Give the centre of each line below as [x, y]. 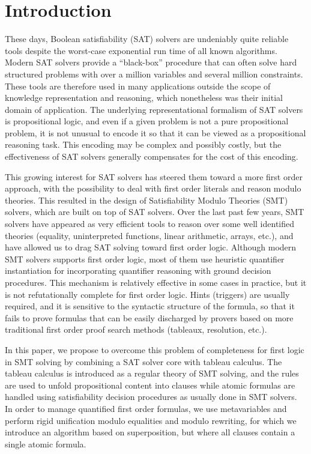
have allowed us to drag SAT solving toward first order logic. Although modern [151, 247]
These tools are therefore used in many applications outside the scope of [138, 86]
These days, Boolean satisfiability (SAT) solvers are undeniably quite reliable [147, 39]
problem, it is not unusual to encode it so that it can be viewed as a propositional [155, 132]
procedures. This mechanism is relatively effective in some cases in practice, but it [156, 282]
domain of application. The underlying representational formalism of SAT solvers [154, 109]
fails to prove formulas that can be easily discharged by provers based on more [149, 317]
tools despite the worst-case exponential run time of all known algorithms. [141, 50]
